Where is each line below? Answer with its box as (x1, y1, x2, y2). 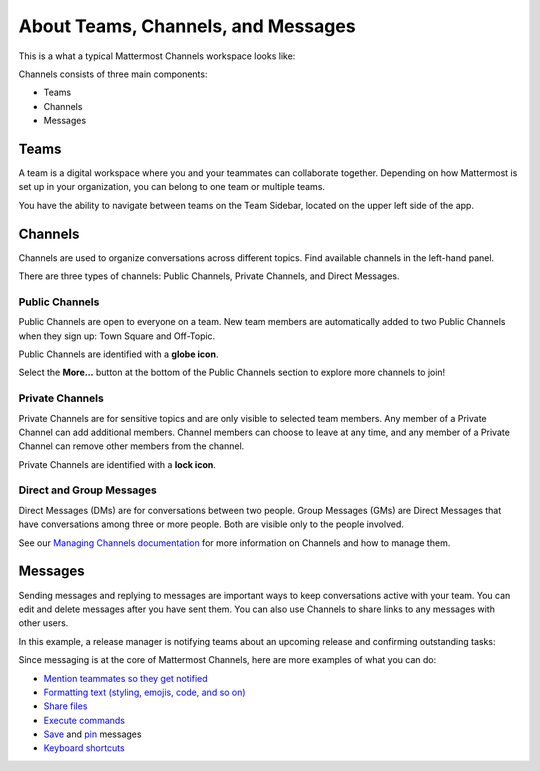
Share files (43, 700, 88, 712)
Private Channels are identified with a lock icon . (18, 458, 217, 470)
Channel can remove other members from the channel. (18, 440, 245, 452)
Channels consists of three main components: (18, 68, 208, 80)
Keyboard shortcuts (43, 742, 125, 754)
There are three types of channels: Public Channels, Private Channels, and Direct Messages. (18, 270, 400, 282)
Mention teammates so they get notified (43, 672, 209, 684)
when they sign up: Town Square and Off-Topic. (18, 330, 216, 342)
